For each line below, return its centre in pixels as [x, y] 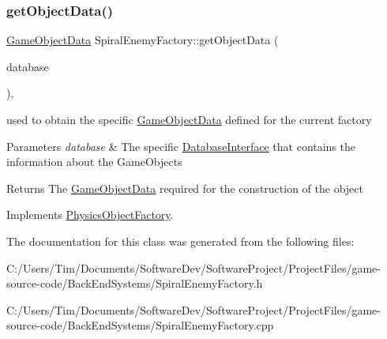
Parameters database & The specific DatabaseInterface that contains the [181, 146]
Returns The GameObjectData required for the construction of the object [185, 188]
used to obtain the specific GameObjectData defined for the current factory [189, 119]
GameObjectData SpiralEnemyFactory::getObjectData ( [143, 40]
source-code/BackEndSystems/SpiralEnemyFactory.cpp [140, 325]
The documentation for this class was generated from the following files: [180, 241]
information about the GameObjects [94, 162]
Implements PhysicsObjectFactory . [90, 215]
